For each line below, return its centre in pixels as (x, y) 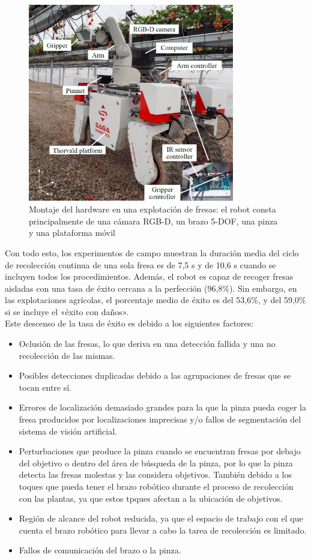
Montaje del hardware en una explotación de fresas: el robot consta (152, 209)
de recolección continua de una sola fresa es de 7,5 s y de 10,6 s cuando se (140, 264)
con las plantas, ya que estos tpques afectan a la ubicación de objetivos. (151, 498)
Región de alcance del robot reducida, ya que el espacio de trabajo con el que (161, 518)
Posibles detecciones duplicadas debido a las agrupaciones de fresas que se (155, 375)
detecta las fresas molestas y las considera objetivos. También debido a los (155, 474)
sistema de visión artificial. (68, 431)
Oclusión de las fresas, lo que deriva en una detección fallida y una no (147, 344)
